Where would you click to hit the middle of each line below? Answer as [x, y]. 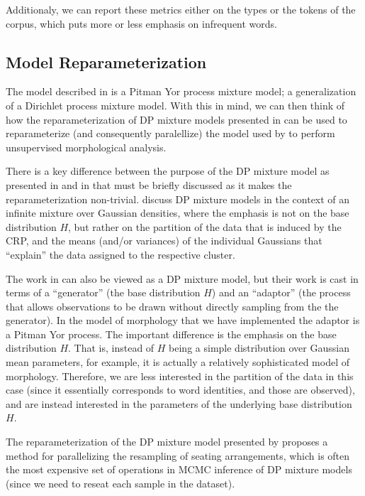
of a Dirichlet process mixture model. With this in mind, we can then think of [175, 105]
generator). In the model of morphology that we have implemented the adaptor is [183, 320]
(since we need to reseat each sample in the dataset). [120, 483]
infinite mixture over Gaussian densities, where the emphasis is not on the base [178, 213]
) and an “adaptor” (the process [281, 292]
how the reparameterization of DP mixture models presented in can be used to [176, 119]
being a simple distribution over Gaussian [259, 348]
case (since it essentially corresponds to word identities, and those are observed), [180, 390]
